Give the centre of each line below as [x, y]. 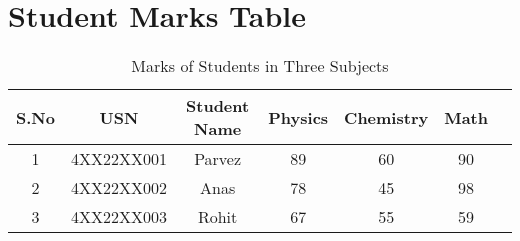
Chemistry [386, 117]
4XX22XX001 [118, 159]
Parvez [218, 159]
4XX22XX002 [118, 188]
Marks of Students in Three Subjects [260, 66]
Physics [298, 117]
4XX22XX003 [118, 217]
